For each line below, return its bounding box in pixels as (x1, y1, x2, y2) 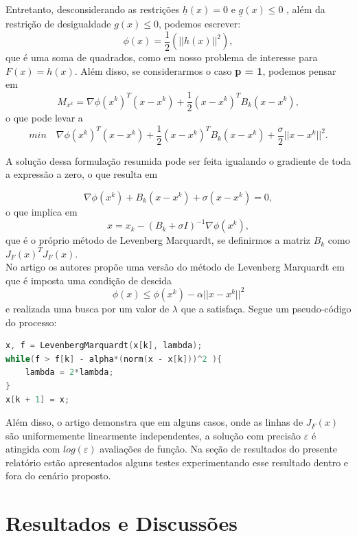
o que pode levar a (5, 111, 83, 125)
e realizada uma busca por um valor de (5, 301, 170, 315)
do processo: (5, 315, 57, 329)
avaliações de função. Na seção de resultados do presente (100, 442, 338, 456)
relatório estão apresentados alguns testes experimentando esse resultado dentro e (5, 455, 349, 469)
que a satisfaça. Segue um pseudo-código (181, 301, 352, 315)
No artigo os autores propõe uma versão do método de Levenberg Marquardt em (5, 260, 345, 274)
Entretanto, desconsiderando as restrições (5, 2, 180, 16)
